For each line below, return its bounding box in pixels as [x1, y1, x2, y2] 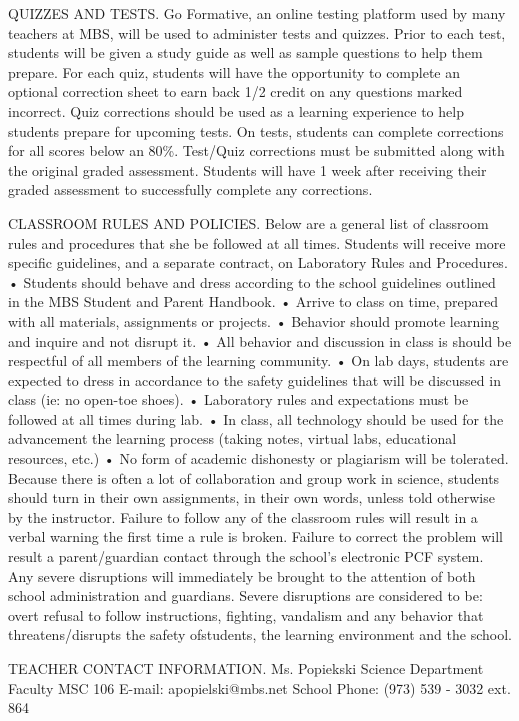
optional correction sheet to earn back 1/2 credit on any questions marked [8, 81, 463, 102]
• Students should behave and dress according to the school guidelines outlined [8, 271, 496, 292]
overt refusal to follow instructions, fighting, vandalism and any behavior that [8, 604, 484, 625]
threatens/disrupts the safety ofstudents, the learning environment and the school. [8, 624, 512, 645]
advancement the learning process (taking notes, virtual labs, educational [8, 428, 457, 449]
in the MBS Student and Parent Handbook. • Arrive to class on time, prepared [8, 291, 498, 312]
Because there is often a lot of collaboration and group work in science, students [8, 467, 500, 488]
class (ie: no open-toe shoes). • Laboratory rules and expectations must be [8, 389, 469, 410]
